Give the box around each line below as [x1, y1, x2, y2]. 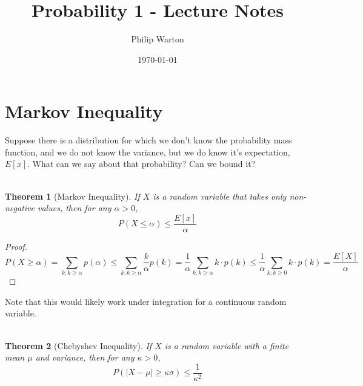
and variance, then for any [35, 351, 135, 364]
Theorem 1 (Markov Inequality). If [5, 189, 140, 202]
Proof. [5, 240, 27, 252]
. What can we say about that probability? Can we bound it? [27, 157, 256, 170]
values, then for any [38, 201, 112, 214]
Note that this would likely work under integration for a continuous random [5, 295, 287, 307]
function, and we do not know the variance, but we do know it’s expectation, [5, 145, 290, 158]
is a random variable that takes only [153, 189, 287, 202]
